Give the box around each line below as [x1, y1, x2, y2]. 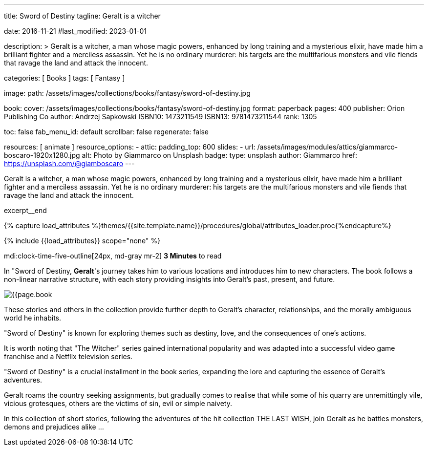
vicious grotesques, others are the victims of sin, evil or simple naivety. [4, 399, 232, 407]
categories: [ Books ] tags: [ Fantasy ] [4, 74, 125, 82]
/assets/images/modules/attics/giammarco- [257, 143, 398, 151]
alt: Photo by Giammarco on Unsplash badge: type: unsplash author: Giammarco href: [82, 151, 358, 159]
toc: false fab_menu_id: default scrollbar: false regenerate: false [4, 128, 209, 136]
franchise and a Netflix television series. [4, 352, 133, 361]
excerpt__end [4, 206, 47, 214]
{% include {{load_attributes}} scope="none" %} [4, 236, 161, 245]
